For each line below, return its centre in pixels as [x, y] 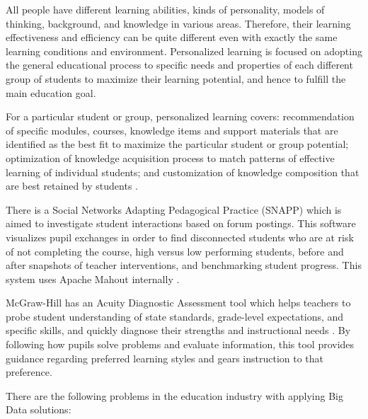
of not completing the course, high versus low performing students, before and [175, 251]
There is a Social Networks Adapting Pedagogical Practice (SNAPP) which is [174, 209]
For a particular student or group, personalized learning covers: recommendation [180, 116]
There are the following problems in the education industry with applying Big [174, 395]
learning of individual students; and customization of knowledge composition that [183, 172]
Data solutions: [39, 409]
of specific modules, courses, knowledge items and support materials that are [172, 130]
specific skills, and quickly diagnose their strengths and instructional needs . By [178, 330]
